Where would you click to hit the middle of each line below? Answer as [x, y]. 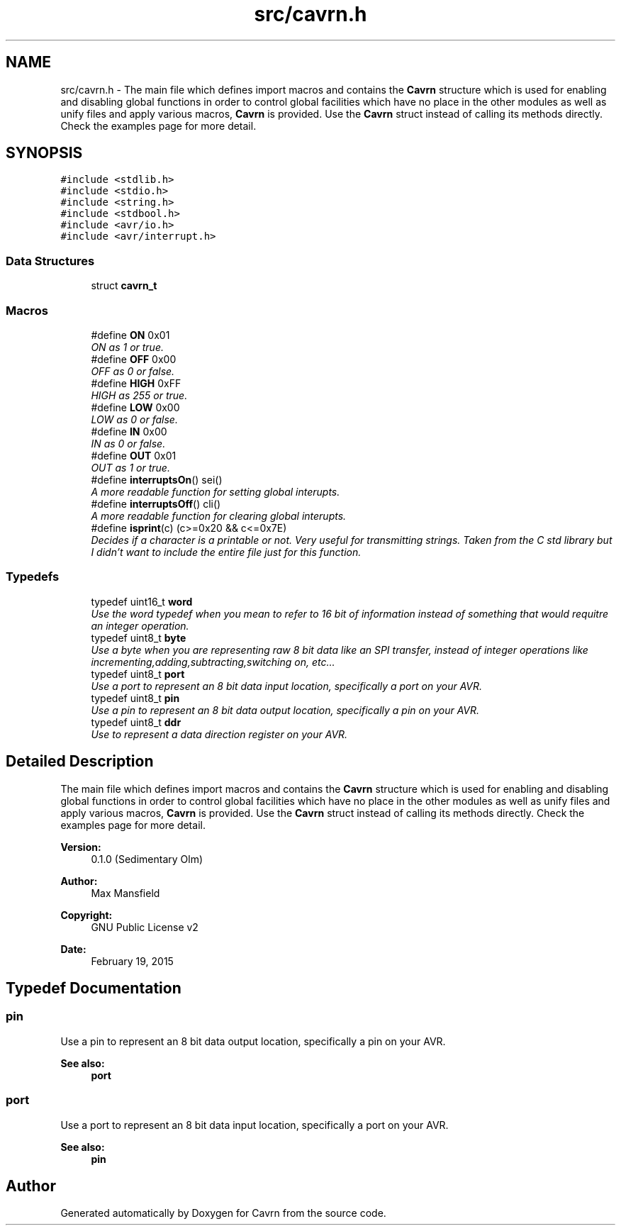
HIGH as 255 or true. [139, 395]
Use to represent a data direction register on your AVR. [219, 734]
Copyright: [86, 915]
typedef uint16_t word [142, 601]
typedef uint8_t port [138, 674]
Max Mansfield [125, 893]
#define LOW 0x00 [135, 407]
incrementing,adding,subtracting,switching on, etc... [213, 662]
